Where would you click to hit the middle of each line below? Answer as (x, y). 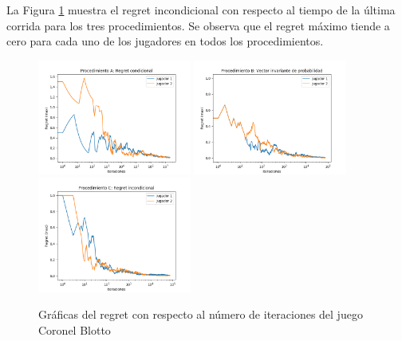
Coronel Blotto (75, 329)
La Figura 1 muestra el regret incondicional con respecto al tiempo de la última (201, 10)
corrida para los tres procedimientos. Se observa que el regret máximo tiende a (198, 25)
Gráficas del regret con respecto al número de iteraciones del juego (201, 314)
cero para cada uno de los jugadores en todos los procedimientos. (165, 41)
